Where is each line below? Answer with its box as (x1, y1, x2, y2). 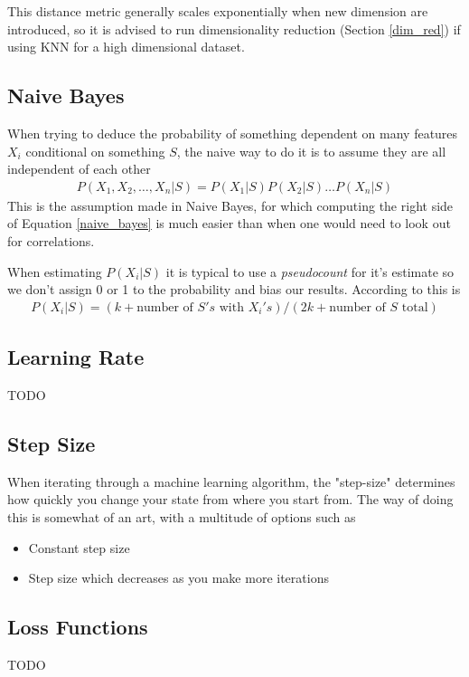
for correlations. (7, 231, 95, 250)
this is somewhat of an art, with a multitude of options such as (7, 507, 356, 526)
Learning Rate (7, 343, 145, 371)
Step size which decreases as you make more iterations (28, 568, 329, 587)
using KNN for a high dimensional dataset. (7, 37, 245, 56)
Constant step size (28, 538, 130, 557)
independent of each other (7, 159, 151, 178)
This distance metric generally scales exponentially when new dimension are (7, 2, 428, 20)
